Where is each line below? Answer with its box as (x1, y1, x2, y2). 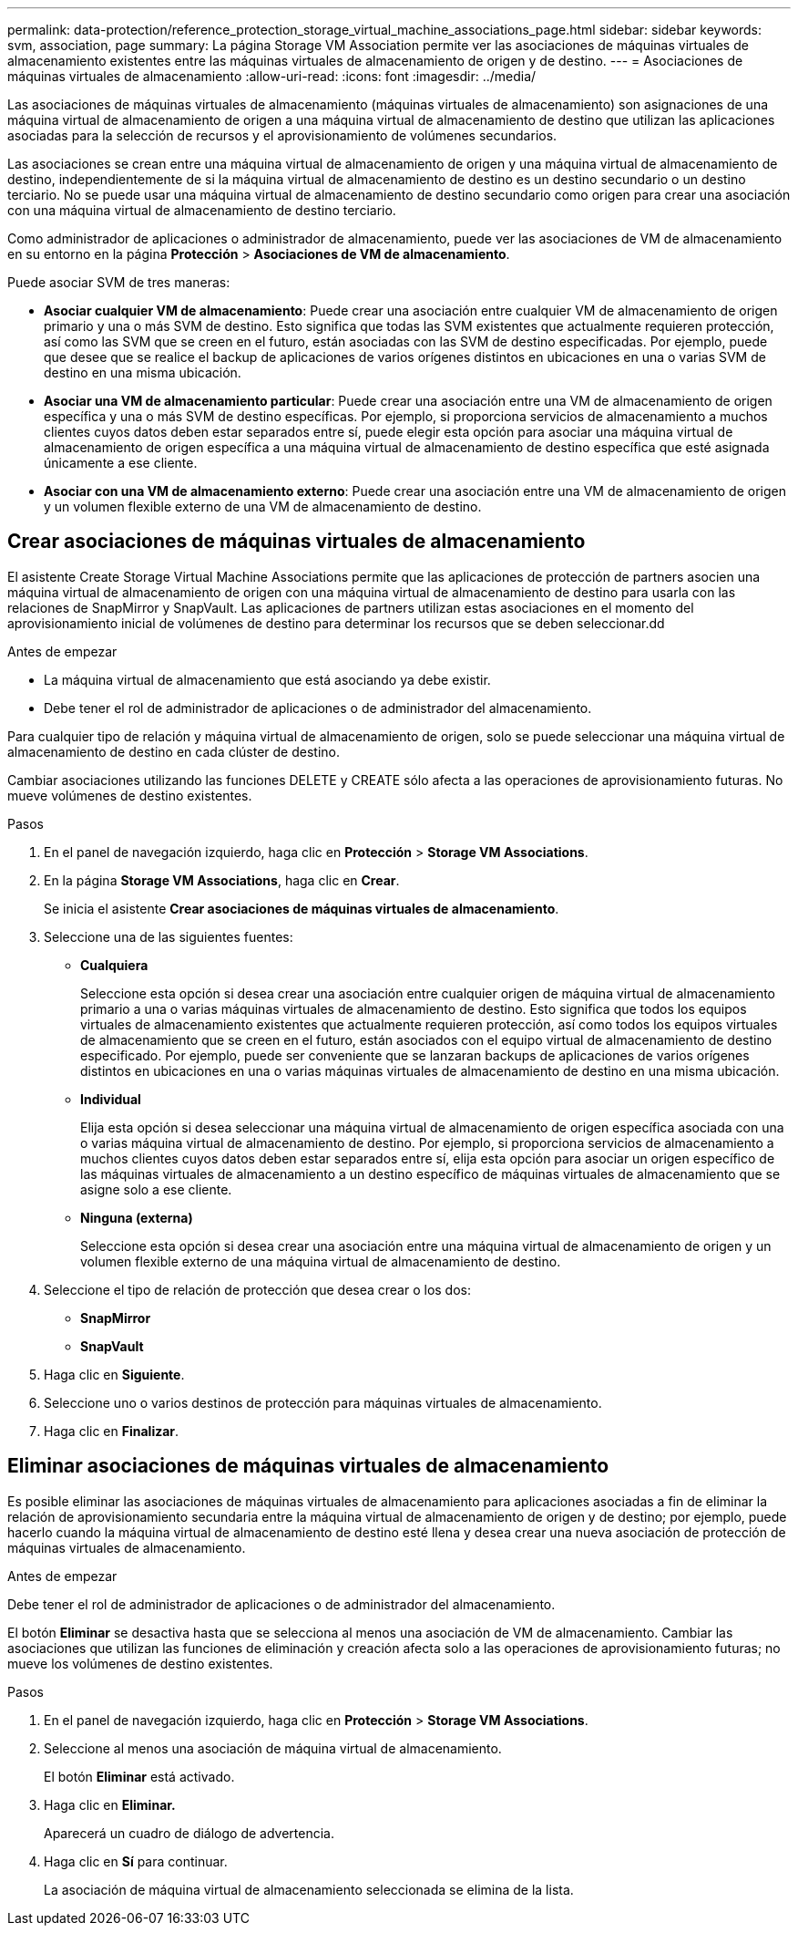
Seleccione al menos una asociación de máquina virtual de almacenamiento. (44, 1740, 502, 1756)
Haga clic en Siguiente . (44, 1366, 185, 1382)
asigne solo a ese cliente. (80, 1181, 232, 1197)
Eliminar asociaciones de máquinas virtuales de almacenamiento (7, 1454, 609, 1478)
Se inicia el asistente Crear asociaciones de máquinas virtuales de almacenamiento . (44, 900, 559, 916)
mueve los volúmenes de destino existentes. (7, 1655, 273, 1671)
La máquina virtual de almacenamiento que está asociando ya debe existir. (44, 671, 491, 687)
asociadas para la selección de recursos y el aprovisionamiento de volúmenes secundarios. (7, 128, 558, 143)
